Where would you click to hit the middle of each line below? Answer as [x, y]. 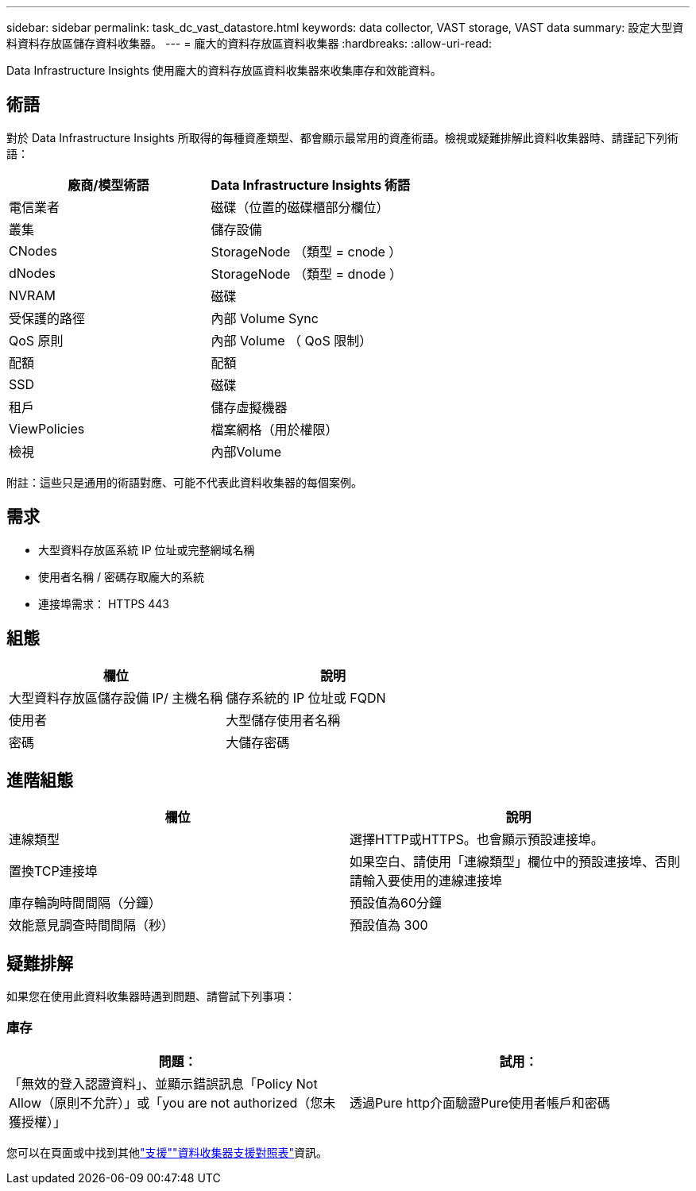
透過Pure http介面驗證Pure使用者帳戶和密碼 [480, 1102]
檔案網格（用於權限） [275, 429]
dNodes [33, 273]
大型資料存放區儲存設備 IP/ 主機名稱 [116, 698]
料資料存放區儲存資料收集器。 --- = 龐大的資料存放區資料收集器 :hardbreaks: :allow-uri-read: [249, 43]
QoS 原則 [36, 340]
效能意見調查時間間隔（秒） [92, 925]
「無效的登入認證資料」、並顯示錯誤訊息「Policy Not [163, 1083]
